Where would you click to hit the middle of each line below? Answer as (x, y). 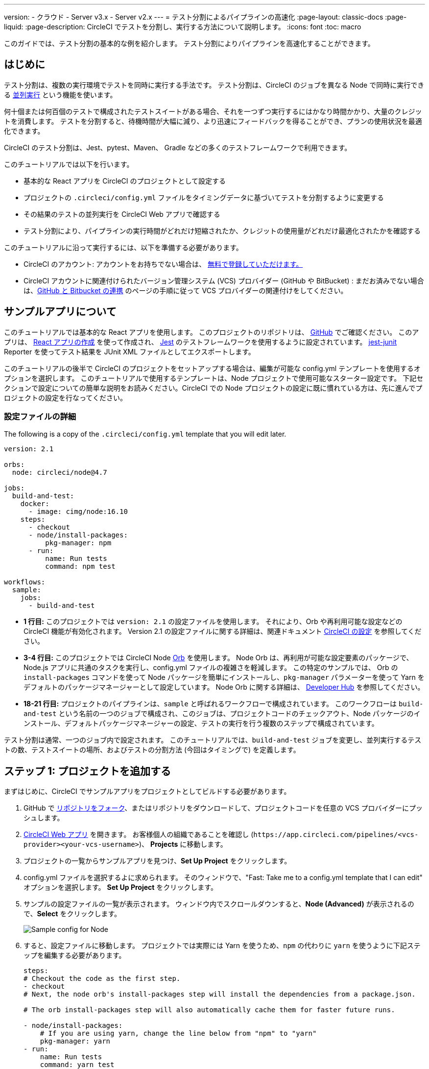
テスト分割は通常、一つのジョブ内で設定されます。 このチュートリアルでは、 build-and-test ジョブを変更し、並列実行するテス (213, 740)
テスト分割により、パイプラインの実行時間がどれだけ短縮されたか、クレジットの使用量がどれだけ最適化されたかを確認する (222, 231)
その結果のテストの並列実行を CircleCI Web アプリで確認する (122, 214)
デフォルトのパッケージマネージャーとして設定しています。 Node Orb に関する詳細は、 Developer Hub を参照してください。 (224, 687)
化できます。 (24, 131)
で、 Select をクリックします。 (72, 914)
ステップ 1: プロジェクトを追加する (88, 771)
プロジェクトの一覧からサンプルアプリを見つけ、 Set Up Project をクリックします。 (157, 861)
